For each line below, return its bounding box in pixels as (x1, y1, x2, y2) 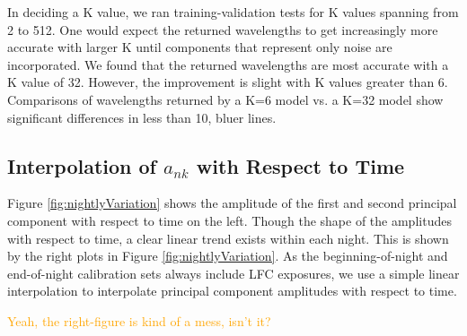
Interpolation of (7, 151, 156, 179)
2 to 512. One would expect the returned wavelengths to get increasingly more (7, 20, 438, 39)
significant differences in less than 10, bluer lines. (7, 108, 277, 126)
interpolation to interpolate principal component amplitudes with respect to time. (7, 281, 457, 300)
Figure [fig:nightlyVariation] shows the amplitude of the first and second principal (7, 194, 457, 212)
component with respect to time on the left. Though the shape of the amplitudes (7, 211, 452, 229)
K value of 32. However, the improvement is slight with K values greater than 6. (7, 73, 448, 91)
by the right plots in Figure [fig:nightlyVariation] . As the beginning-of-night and (7, 246, 448, 265)
